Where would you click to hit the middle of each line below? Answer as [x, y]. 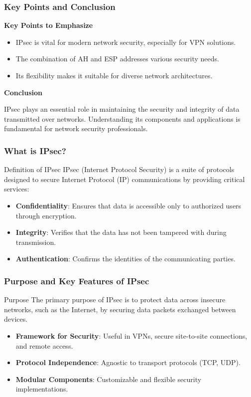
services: [17, 189]
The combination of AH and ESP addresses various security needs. [117, 59]
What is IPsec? [35, 150]
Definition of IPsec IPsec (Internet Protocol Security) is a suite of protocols [119, 169]
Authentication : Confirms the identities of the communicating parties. [125, 259]
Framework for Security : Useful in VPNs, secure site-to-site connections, [131, 335]
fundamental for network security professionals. [76, 128]
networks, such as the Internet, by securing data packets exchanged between [120, 309]
